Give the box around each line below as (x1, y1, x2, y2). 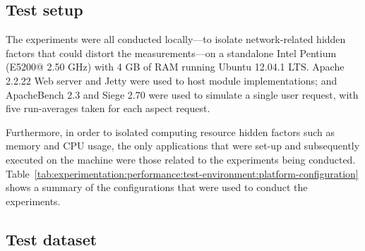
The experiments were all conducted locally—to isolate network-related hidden (6, 32, 346, 47)
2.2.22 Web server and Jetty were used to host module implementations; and (6, 73, 337, 87)
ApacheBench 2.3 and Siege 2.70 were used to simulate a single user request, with (6, 87, 359, 102)
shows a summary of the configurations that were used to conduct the (6, 180, 308, 195)
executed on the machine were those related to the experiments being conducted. (6, 152, 356, 166)
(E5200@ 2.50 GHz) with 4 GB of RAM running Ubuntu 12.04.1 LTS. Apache (6, 59, 345, 74)
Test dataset (6, 228, 97, 250)
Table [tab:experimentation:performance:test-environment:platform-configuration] (6, 166, 359, 180)
